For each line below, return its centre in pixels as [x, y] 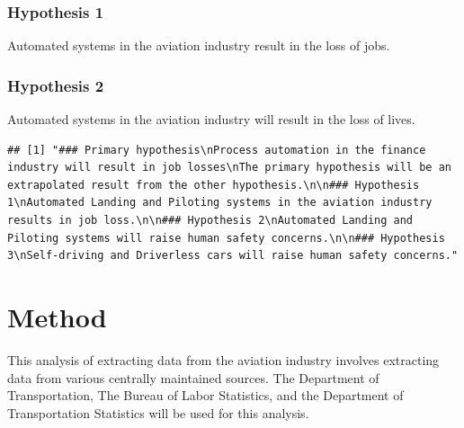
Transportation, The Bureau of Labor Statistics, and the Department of [205, 395]
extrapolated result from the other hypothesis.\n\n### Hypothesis [214, 185]
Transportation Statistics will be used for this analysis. [158, 412]
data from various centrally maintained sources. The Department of [193, 377]
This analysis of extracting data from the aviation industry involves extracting [223, 359]
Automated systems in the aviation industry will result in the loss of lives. [211, 119]
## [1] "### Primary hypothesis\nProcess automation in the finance [217, 150]
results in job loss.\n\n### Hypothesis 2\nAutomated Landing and [210, 220]
